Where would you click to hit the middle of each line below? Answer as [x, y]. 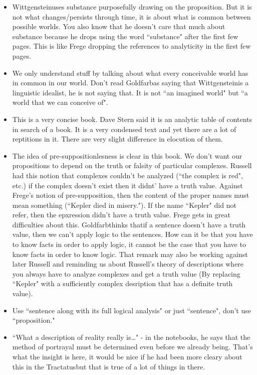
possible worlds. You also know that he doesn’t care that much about [119, 26]
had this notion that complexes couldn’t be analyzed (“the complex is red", [127, 175]
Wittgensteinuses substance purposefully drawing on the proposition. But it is [132, 7]
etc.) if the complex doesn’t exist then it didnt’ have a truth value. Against [127, 185]
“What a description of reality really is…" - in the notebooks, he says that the [131, 337]
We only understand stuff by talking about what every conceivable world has [130, 73]
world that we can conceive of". [60, 102]
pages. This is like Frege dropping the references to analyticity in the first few [132, 46]
